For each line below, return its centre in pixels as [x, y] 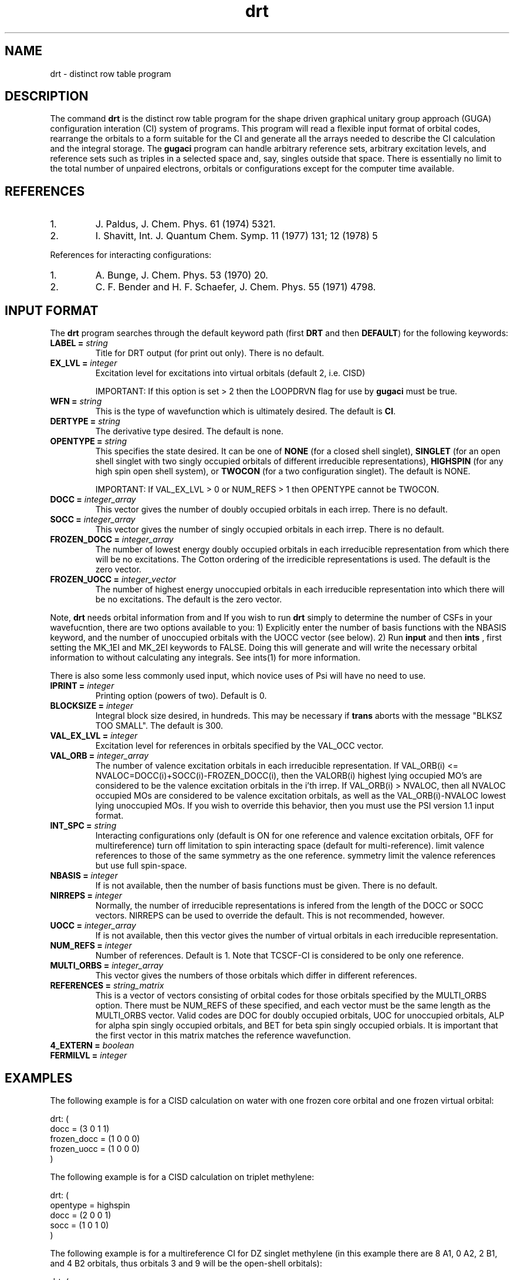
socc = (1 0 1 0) [80, 1225]
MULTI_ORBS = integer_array [107, 966]
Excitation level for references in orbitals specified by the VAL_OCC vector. [239, 746]
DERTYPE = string [85, 421]
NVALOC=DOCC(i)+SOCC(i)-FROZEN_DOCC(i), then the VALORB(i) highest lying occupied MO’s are [289, 776]
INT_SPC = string [83, 826]
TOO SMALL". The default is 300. [159, 726]
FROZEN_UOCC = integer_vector [113, 579]
